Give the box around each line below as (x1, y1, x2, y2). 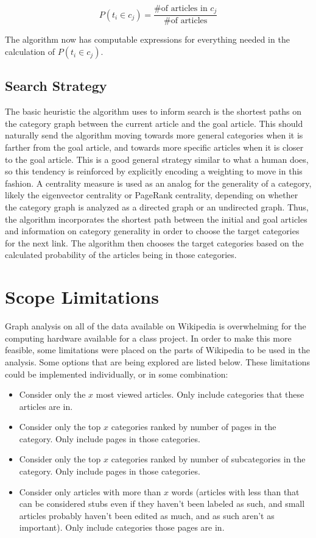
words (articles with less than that (171, 485, 300, 498)
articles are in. (19, 400, 73, 412)
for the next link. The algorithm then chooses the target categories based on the (5, 236, 304, 249)
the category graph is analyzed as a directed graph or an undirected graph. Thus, (5, 201, 309, 213)
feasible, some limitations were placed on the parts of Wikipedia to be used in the (5, 343, 310, 356)
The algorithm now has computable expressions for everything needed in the (5, 33, 290, 46)
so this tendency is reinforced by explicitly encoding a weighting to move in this (5, 165, 303, 178)
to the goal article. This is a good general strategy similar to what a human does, (5, 152, 309, 165)
